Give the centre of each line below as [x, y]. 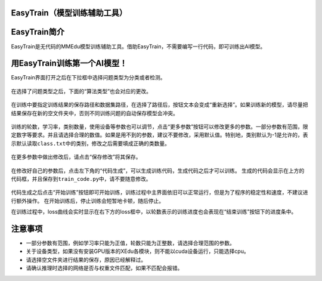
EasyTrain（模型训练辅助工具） [69, 13]
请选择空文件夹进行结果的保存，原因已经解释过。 [86, 260]
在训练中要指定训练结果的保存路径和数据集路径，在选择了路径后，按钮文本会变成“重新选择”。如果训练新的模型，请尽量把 [160, 105]
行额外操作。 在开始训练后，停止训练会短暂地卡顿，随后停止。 [87, 200]
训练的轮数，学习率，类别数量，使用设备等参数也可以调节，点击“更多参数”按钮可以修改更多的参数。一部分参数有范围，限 [160, 126]
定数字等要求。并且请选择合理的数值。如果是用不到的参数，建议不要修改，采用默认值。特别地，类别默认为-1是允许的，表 [160, 135]
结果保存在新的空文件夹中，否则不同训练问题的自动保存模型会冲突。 [95, 113]
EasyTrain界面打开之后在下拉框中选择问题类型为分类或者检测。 [89, 78]
